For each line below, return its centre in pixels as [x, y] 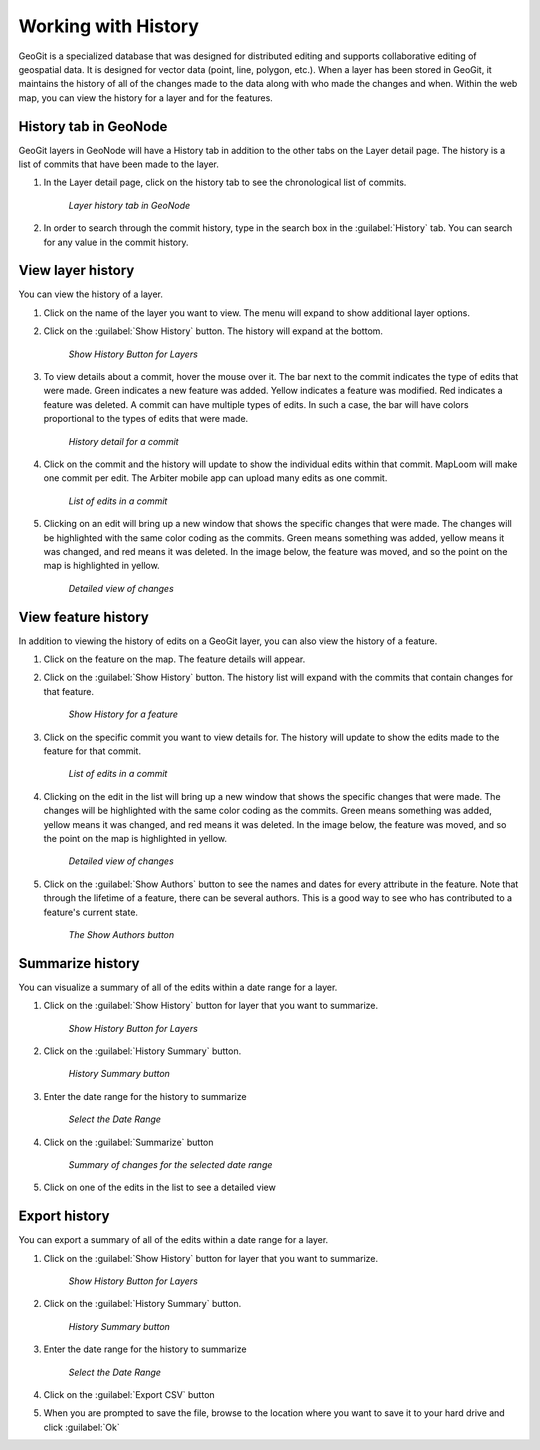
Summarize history [79, 963]
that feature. [69, 691]
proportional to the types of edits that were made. [146, 419]
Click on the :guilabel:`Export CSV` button [129, 1394]
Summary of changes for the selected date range [170, 1164]
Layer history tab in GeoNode [129, 205]
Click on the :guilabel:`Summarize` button [128, 1142]
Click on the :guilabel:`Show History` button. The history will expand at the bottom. [213, 331]
